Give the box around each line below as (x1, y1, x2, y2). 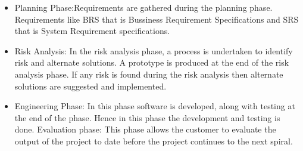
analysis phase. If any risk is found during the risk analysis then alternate (14, 67, 283, 80)
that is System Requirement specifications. (14, 24, 170, 37)
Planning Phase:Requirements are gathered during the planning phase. (14, 1, 273, 13)
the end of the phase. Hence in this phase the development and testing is (14, 111, 280, 124)
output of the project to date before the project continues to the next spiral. (14, 134, 293, 147)
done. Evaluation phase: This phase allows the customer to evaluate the (14, 123, 276, 135)
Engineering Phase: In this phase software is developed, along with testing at (14, 100, 295, 112)
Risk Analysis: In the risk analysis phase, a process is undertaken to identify (14, 44, 293, 57)
